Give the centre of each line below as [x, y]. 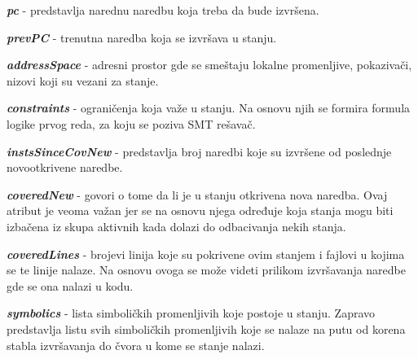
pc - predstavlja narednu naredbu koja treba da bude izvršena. [163, 10]
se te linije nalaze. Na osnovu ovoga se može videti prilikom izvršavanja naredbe [206, 270]
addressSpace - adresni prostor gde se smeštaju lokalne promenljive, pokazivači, [209, 65]
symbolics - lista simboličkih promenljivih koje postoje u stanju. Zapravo [191, 313]
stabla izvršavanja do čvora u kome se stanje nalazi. [136, 345]
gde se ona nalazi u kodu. [70, 285]
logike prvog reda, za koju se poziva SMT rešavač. [131, 123]
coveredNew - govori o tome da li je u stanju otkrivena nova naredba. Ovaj [197, 194]
